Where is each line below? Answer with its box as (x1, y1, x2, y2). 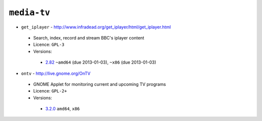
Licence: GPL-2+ (33, 88, 67, 94)
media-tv (9, 7, 50, 18)
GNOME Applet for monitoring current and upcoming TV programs (33, 81, 166, 87)
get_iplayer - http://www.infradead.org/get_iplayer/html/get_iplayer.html (21, 24, 171, 30)
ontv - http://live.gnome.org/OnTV (21, 70, 91, 76)
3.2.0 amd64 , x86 (45, 106, 80, 112)
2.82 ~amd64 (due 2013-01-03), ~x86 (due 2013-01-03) (45, 59, 156, 65)
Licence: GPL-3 (33, 41, 65, 48)
